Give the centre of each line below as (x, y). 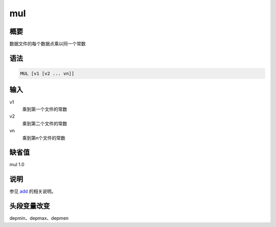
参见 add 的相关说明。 (33, 191)
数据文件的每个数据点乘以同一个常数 (48, 44)
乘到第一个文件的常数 (45, 109)
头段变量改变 (30, 206)
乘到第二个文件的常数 (45, 123)
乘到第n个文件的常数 (44, 138)
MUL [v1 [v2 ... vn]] (47, 74)
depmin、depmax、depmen (39, 218)
